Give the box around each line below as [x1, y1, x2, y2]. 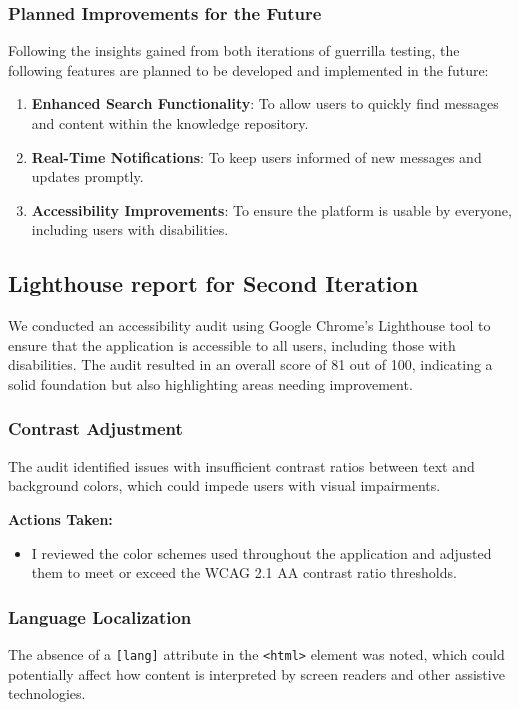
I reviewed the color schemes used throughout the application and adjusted [31, 542, 492, 563]
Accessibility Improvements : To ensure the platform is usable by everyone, [31, 199, 512, 220]
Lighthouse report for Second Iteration [8, 268, 419, 299]
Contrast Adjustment [8, 416, 183, 441]
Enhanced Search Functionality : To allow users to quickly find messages [31, 93, 499, 114]
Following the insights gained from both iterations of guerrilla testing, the [8, 40, 460, 61]
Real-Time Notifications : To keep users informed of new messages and [31, 146, 482, 167]
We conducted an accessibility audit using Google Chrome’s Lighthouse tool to [8, 315, 491, 336]
